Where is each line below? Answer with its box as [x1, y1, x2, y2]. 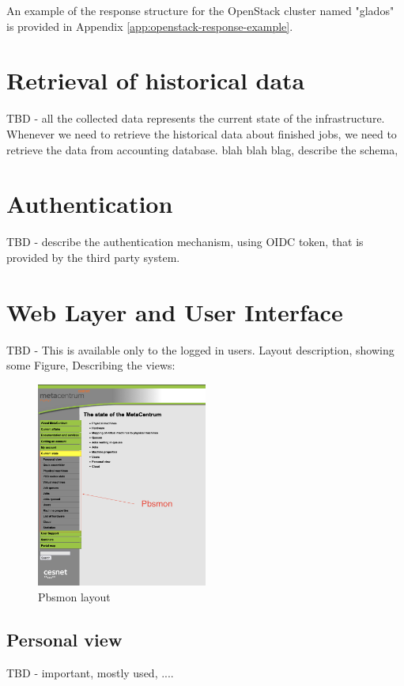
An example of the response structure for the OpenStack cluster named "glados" [6, 2, 395, 18]
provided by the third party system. [6, 248, 180, 265]
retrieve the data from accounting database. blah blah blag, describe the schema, [6, 141, 398, 157]
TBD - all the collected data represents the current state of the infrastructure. [6, 110, 385, 127]
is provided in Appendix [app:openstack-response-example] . [6, 17, 293, 34]
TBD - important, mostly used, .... [6, 664, 174, 680]
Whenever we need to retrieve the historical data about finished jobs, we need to [6, 125, 397, 142]
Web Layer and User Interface [6, 295, 343, 328]
